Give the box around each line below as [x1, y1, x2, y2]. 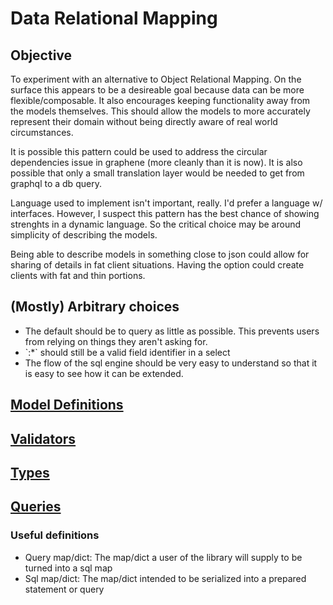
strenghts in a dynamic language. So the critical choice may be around [10, 218, 302, 230]
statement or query [24, 583, 105, 595]
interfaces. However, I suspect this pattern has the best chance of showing [10, 208, 320, 219]
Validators [10, 430, 77, 447]
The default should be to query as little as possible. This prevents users [24, 325, 320, 337]
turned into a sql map [24, 562, 113, 574]
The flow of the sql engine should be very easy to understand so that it [24, 357, 318, 369]
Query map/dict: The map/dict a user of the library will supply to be [24, 551, 303, 563]
